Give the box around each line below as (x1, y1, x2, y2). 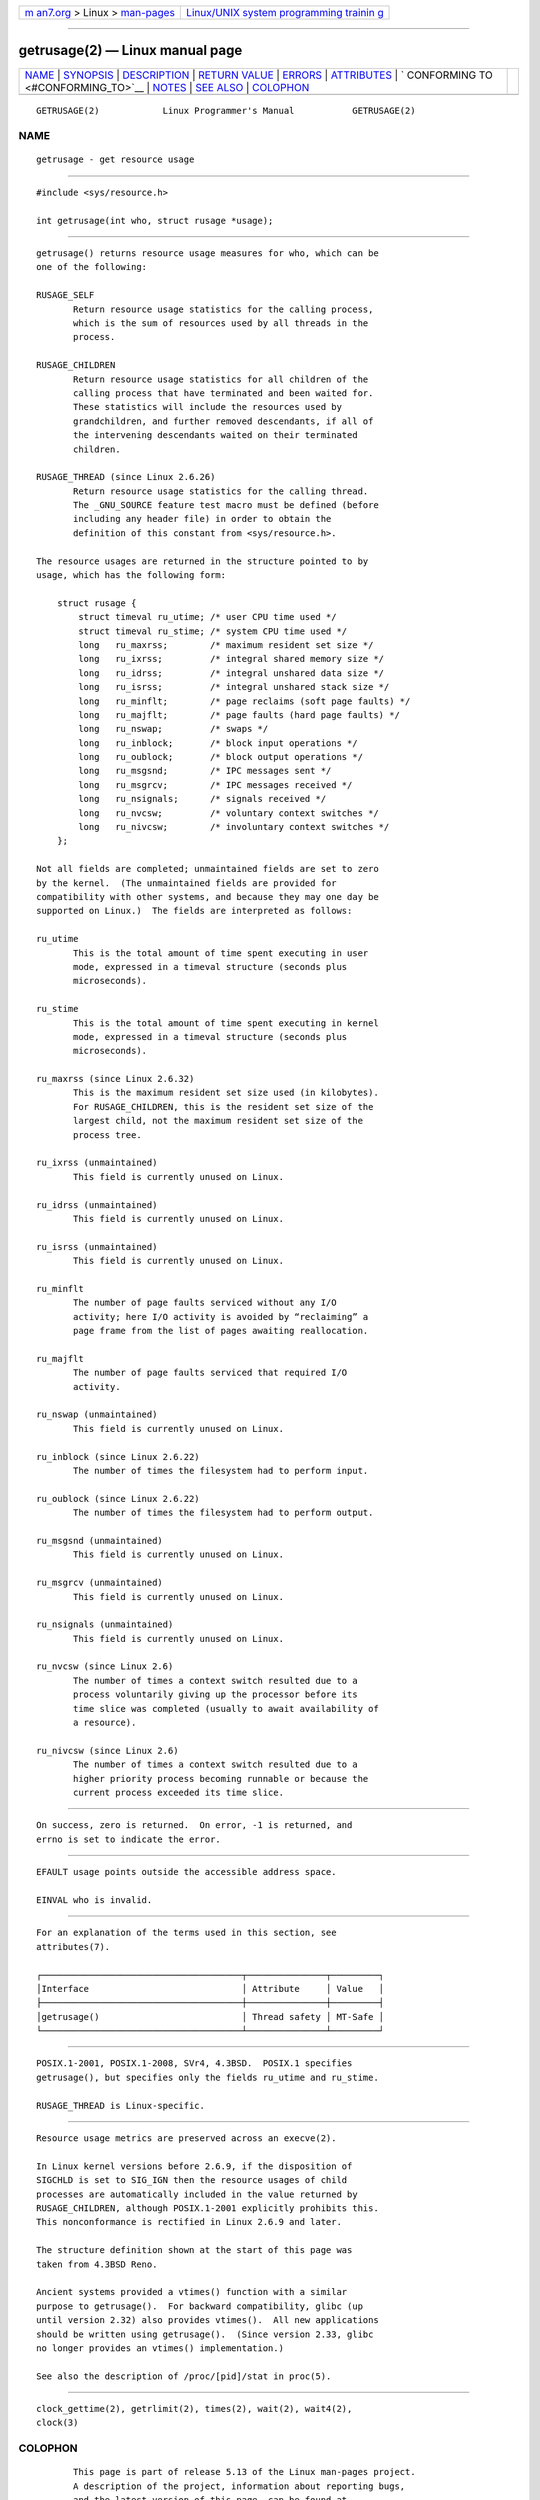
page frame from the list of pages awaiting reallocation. (73, 1325, 369, 1337)
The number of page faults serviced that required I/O (73, 1367, 348, 1379)
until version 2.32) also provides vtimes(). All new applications (36, 2315, 379, 2326)
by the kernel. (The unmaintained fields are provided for (36, 877, 337, 889)
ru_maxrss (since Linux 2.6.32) (36, 1073, 195, 1085)
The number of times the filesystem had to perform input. (73, 1465, 369, 1477)
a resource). (73, 1717, 137, 1729)
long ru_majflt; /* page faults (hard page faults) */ (78, 709, 400, 720)
